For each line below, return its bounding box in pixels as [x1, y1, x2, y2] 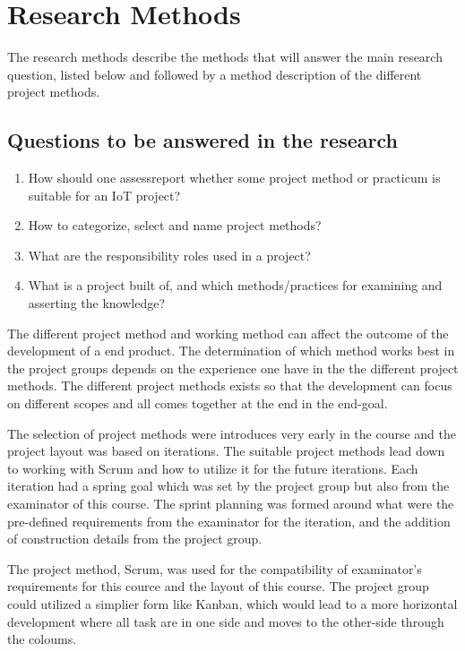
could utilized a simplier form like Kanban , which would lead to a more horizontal [7, 594, 458, 612]
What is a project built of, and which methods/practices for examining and [28, 276, 443, 295]
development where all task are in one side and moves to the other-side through [7, 612, 444, 630]
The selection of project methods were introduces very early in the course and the [7, 424, 457, 442]
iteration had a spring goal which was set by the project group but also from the [7, 476, 450, 495]
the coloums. [7, 630, 77, 648]
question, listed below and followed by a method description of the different [7, 64, 422, 83]
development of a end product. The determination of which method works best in [7, 341, 455, 360]
